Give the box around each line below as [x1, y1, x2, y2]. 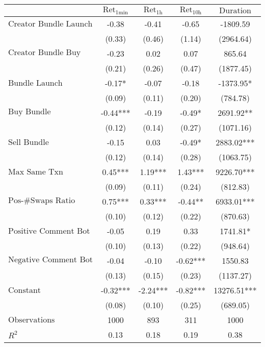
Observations [8, 315, 55, 324]
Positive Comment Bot [8, 227, 90, 235]
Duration [219, 6, 251, 15]
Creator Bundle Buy [8, 48, 81, 57]
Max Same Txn [8, 167, 63, 176]
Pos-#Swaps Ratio [8, 196, 75, 205]
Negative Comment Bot [8, 255, 93, 264]
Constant [8, 286, 41, 294]
